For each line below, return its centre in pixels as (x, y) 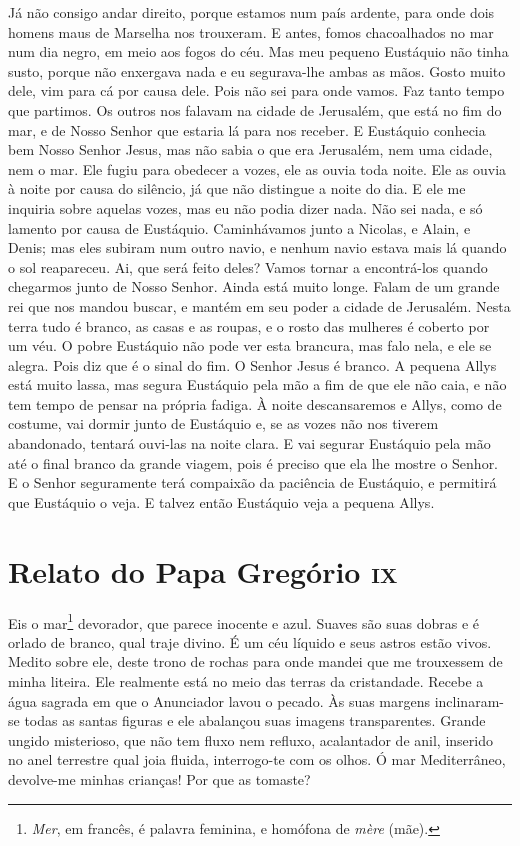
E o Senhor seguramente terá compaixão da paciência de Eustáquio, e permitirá (252, 482)
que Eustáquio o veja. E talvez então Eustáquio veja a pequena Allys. (221, 501)
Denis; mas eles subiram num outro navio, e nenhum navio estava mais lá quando (257, 247)
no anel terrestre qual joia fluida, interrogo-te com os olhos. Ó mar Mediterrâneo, (257, 759)
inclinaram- (469, 700)
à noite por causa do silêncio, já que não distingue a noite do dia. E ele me (237, 188)
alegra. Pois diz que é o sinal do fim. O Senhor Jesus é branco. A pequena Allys (252, 364)
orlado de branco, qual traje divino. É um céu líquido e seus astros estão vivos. (250, 641)
